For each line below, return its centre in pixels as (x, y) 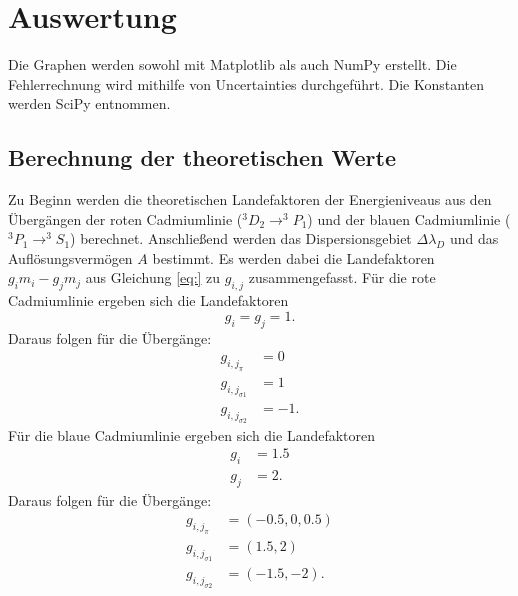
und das (474, 238)
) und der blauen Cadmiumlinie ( (409, 218)
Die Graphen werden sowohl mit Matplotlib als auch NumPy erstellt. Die (232, 64)
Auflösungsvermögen (70, 257)
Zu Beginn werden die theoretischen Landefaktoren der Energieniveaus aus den (250, 199)
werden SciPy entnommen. (89, 103)
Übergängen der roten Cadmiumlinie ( (125, 218)
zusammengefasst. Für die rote (342, 277)
